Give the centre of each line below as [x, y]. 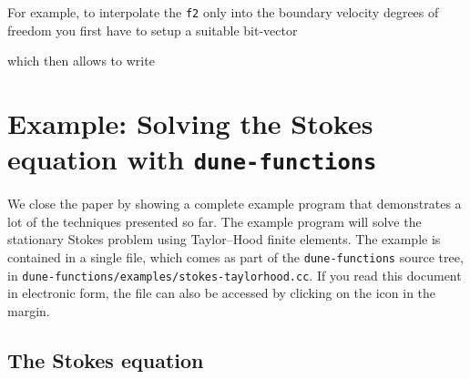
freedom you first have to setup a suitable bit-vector [153, 30]
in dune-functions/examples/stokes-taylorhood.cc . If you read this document [235, 275]
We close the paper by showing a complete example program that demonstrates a [235, 204]
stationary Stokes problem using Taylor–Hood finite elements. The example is [224, 239]
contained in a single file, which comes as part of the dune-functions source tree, [235, 257]
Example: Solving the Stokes [190, 123]
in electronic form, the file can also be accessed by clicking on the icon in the [222, 293]
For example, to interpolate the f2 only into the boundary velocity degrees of [223, 12]
